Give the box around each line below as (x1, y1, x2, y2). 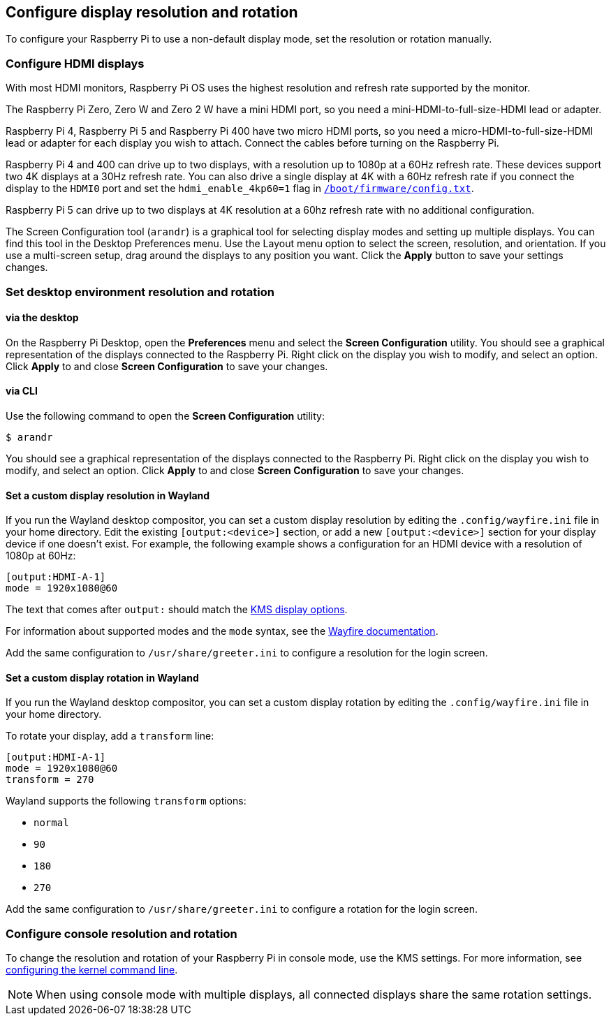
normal (34, 817, 69, 829)
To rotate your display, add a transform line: (6, 730, 214, 742)
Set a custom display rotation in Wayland (6, 671, 199, 684)
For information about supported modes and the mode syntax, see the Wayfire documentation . (6, 625, 439, 638)
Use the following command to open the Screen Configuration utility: (6, 409, 325, 422)
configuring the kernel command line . (6, 964, 178, 976)
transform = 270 (6, 774, 94, 786)
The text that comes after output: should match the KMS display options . (6, 603, 348, 616)
